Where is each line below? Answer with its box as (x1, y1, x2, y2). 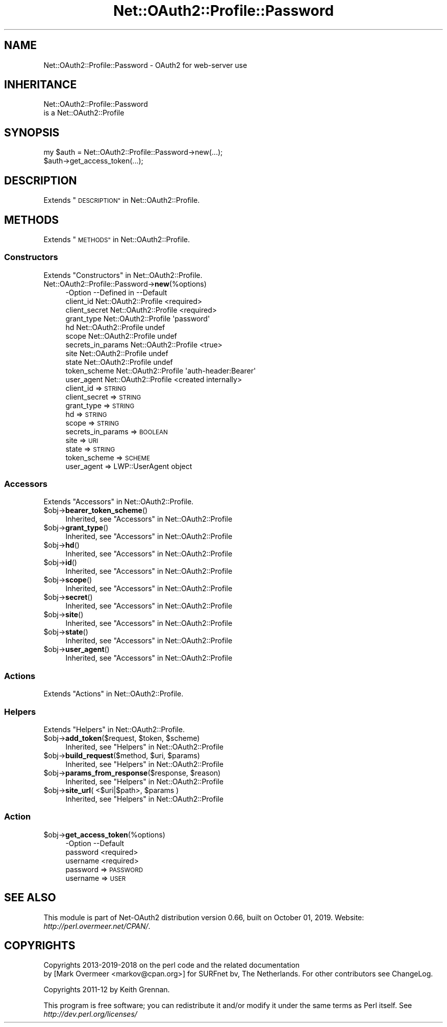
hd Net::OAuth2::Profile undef (65, 322, 165, 332)
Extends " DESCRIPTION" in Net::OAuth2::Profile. (43, 196, 200, 205)
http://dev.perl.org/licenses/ (43, 1010, 137, 1019)
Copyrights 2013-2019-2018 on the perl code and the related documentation (43, 961, 300, 970)
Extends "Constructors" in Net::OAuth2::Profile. (43, 270, 203, 279)
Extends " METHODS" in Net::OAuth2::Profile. (43, 235, 190, 244)
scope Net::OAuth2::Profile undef (65, 331, 177, 340)
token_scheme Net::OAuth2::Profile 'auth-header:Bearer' (65, 366, 256, 375)
